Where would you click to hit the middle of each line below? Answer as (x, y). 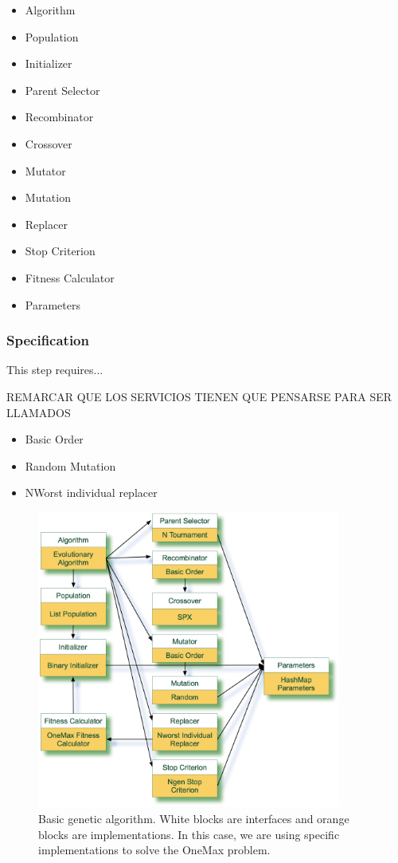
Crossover (49, 143)
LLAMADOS (39, 412)
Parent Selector (62, 90)
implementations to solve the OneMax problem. (154, 850)
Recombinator (59, 117)
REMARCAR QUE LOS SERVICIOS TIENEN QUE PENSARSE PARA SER (199, 396)
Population (52, 36)
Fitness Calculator (70, 277)
